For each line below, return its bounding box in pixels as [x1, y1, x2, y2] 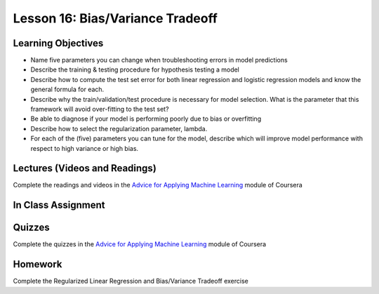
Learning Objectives [13, 37, 104, 49]
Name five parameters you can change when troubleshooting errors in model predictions [30, 56, 288, 65]
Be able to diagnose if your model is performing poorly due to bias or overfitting [30, 114, 262, 123]
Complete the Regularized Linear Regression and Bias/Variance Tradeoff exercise [13, 277, 248, 286]
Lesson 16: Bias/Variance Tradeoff [13, 11, 218, 26]
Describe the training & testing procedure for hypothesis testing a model [30, 65, 240, 74]
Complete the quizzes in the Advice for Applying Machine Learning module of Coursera [13, 240, 267, 248]
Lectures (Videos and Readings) [13, 162, 157, 175]
